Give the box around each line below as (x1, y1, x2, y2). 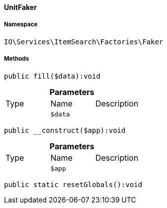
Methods (4, 55, 29, 63)
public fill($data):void (4, 72, 100, 80)
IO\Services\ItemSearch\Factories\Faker (4, 37, 164, 46)
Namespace (4, 21, 38, 28)
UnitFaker (4, 3, 37, 11)
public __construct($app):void (4, 126, 126, 134)
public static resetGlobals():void (4, 180, 143, 189)
